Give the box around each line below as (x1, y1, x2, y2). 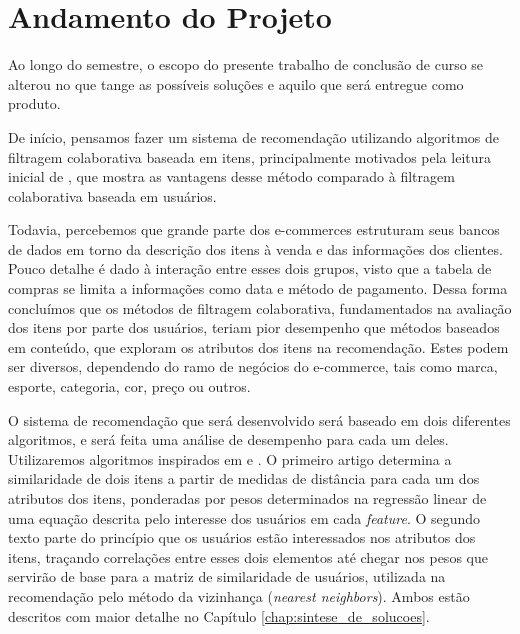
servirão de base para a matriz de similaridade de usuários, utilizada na (8, 566, 446, 587)
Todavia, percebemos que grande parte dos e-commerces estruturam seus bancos (8, 219, 500, 240)
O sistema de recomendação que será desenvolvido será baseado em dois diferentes (8, 409, 511, 430)
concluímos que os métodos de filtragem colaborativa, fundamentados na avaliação (8, 297, 512, 318)
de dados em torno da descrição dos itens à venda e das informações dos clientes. (8, 238, 503, 259)
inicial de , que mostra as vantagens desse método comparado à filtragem (8, 166, 455, 187)
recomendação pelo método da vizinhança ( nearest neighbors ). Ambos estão (8, 585, 470, 606)
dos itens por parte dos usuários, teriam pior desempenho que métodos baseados (8, 317, 500, 338)
